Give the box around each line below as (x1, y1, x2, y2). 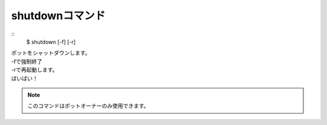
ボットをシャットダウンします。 (11, 49, 91, 56)
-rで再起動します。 (11, 66, 58, 73)
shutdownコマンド (11, 9, 106, 22)
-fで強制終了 (11, 58, 42, 65)
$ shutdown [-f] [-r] (26, 38, 76, 45)
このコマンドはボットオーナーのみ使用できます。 (27, 102, 150, 109)
